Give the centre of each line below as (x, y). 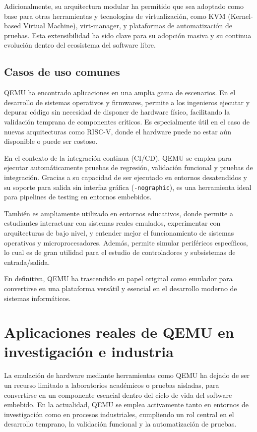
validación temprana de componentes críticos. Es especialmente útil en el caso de (127, 121)
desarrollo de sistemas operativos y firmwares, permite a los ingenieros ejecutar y (127, 102)
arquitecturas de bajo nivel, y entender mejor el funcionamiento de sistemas (119, 232)
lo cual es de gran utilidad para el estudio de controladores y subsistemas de (120, 252)
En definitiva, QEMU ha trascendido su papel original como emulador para (118, 278)
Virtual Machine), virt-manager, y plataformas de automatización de (128, 26)
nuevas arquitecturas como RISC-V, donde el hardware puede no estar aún (118, 131)
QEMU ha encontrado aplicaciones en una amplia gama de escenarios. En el (120, 93)
